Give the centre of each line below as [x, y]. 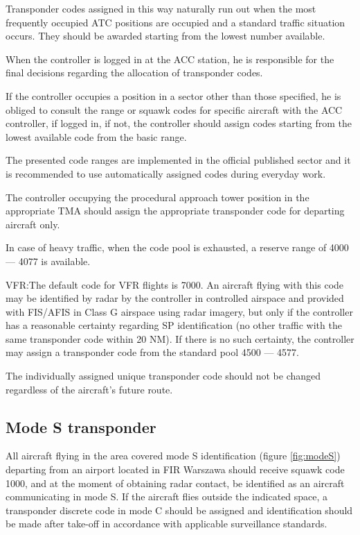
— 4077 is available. [48, 261]
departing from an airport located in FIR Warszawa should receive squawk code [175, 469]
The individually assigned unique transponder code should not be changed [163, 376]
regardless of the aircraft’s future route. [89, 389]
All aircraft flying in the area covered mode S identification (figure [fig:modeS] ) [173, 456]
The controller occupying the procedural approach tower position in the [157, 197]
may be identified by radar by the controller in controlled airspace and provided [175, 298]
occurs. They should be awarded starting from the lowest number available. [165, 36]
